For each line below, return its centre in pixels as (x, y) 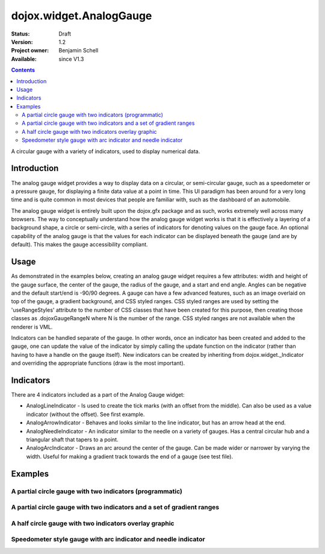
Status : (20, 34)
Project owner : (30, 51)
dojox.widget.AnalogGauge (82, 16)
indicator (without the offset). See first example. (85, 414)
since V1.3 (71, 59)
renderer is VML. (32, 327)
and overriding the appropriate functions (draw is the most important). (98, 363)
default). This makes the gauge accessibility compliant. (79, 245)
